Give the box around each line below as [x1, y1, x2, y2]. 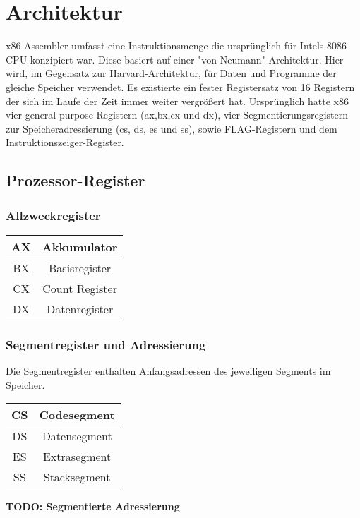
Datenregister [47, 300, 114, 317]
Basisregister [49, 259, 112, 276]
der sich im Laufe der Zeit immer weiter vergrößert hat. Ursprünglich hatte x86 [6, 93, 349, 108]
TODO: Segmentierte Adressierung [6, 499, 180, 514]
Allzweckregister [6, 206, 101, 224]
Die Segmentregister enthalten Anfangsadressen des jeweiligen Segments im [6, 363, 331, 378]
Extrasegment [42, 448, 112, 465]
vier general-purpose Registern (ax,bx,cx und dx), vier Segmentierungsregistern [6, 107, 349, 122]
